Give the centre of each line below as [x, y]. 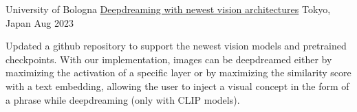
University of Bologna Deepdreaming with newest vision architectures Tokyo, [168, 9]
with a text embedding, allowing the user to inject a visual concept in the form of [177, 86]
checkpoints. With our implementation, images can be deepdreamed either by [169, 59]
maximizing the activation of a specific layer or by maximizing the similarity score [178, 72]
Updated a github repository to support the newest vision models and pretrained [176, 46]
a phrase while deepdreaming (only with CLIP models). [123, 99]
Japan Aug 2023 [40, 22]
